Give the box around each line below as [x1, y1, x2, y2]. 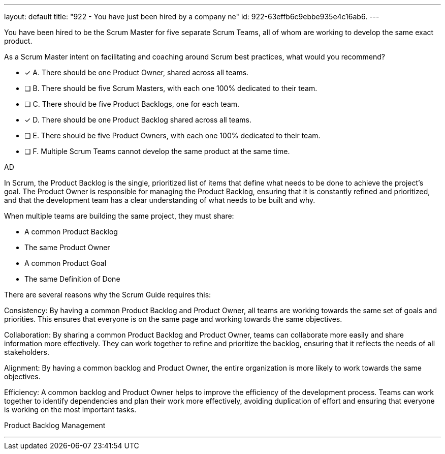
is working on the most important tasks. [4, 405, 137, 414]
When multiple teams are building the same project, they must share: [4, 211, 234, 220]
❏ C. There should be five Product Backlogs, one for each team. [24, 100, 240, 108]
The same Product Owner [24, 243, 110, 252]
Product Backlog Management [4, 421, 106, 430]
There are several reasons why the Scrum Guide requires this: [4, 290, 211, 299]
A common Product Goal [24, 259, 107, 267]
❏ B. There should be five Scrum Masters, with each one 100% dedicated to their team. [24, 84, 317, 93]
